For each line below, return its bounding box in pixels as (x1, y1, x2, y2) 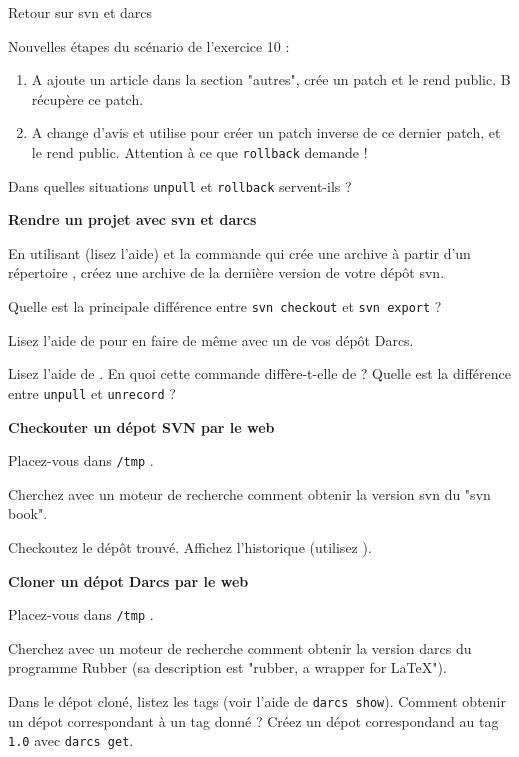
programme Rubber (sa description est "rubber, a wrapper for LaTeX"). (8, 657, 447, 678)
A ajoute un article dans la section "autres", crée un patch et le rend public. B (31, 69, 511, 90)
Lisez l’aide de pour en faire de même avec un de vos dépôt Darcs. (8, 329, 414, 350)
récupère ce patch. (31, 88, 144, 109)
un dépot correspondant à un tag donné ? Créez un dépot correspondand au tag (8, 710, 499, 731)
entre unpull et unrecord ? (8, 382, 176, 403)
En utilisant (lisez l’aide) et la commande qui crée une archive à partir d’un (8, 242, 471, 263)
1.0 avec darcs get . (8, 730, 134, 751)
